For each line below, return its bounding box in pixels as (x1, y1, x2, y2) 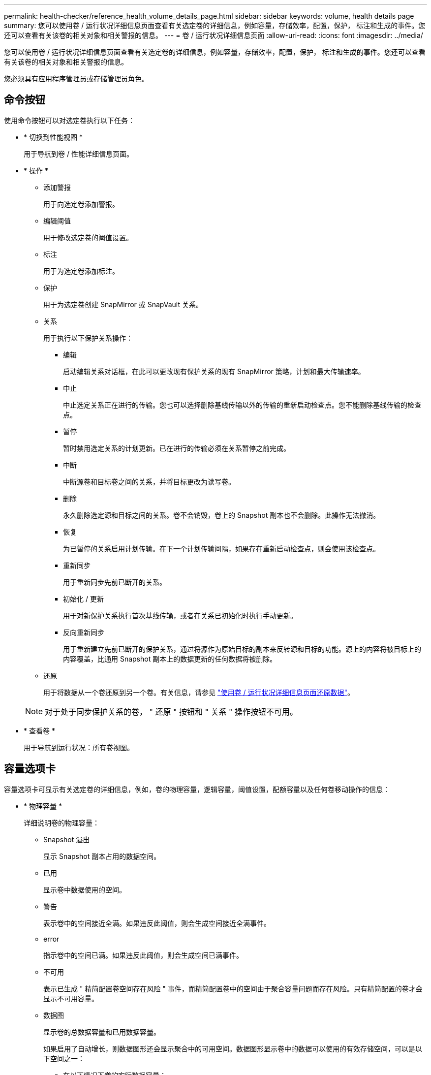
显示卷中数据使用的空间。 (43, 885, 126, 894)
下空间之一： (43, 1054, 85, 1063)
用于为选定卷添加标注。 (43, 266, 119, 275)
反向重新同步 (63, 628, 104, 636)
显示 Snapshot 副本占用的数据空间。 (43, 852, 161, 860)
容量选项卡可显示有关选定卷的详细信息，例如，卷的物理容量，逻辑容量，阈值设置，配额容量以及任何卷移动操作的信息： (4, 785, 390, 793)
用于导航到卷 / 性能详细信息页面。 (24, 149, 133, 158)
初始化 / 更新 (63, 594, 104, 603)
